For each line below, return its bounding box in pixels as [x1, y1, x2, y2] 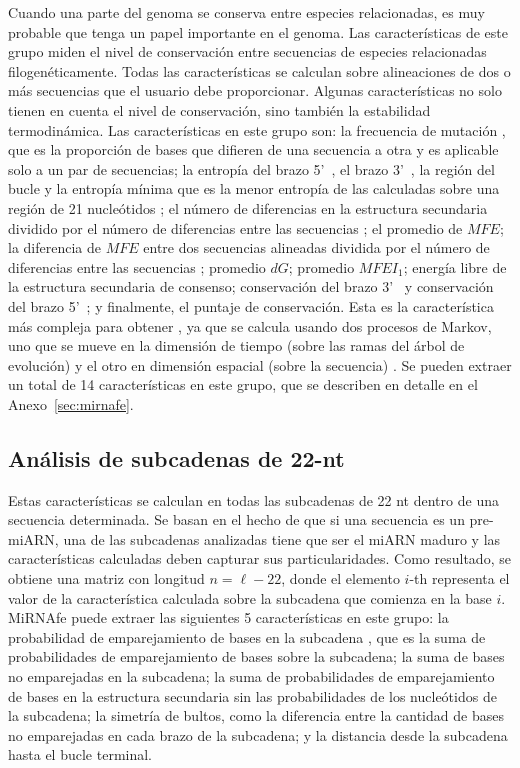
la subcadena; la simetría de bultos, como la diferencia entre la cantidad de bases [8, 705, 504, 726]
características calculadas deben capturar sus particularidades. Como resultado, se [8, 548, 511, 569]
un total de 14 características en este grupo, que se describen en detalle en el [8, 374, 478, 395]
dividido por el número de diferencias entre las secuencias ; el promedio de [8, 217, 463, 238]
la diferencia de [8, 237, 101, 258]
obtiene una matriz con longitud [8, 568, 205, 589]
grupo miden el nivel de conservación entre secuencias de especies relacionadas [8, 41, 487, 62]
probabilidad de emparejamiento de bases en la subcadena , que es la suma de [8, 626, 486, 647]
